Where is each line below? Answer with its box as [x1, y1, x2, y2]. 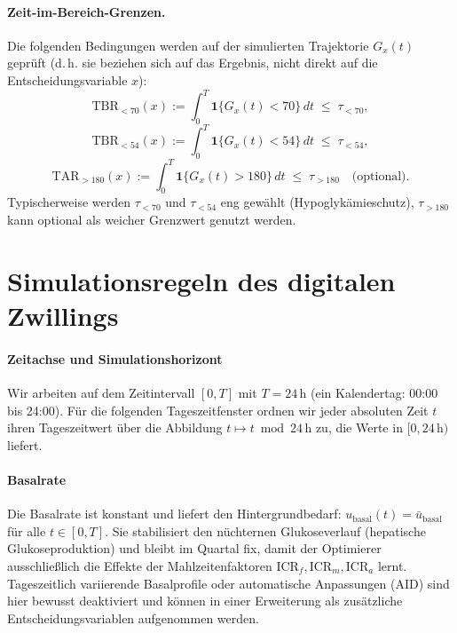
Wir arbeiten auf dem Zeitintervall [7, 384, 195, 402]
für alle [7, 521, 46, 540]
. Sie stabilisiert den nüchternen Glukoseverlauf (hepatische [105, 521, 426, 540]
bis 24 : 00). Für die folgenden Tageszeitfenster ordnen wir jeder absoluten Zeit [7, 400, 429, 419]
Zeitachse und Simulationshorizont [7, 349, 223, 368]
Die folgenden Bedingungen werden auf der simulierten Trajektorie [7, 36, 369, 54]
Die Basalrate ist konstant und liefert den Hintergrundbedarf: [7, 504, 342, 523]
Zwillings [7, 297, 119, 334]
